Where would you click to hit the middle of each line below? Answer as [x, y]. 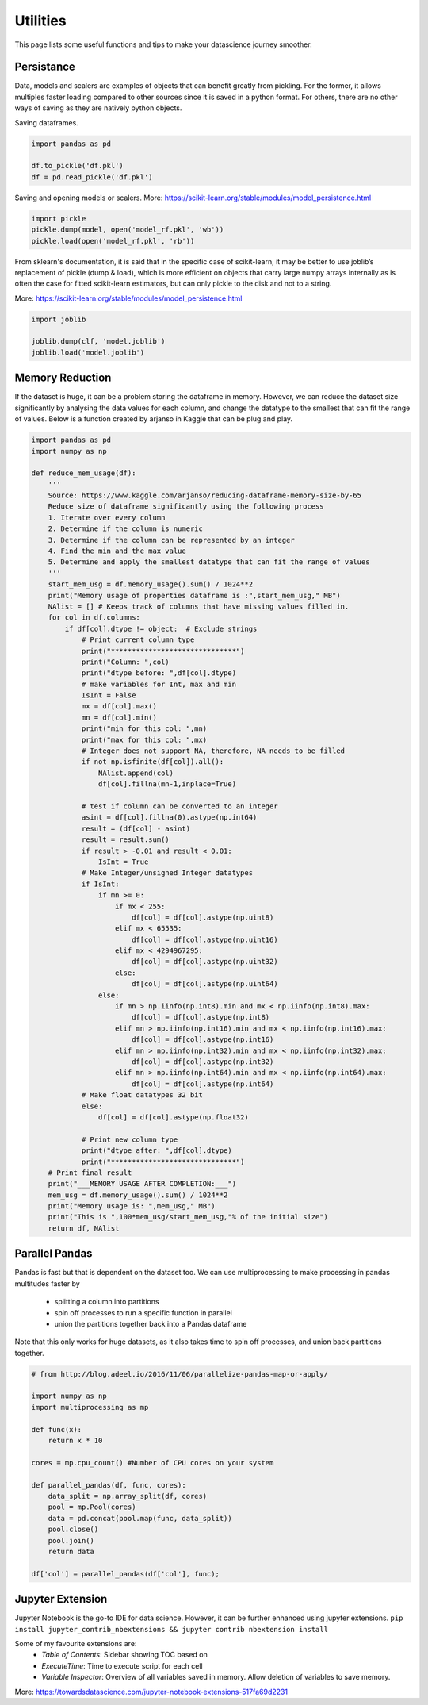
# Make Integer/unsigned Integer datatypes [167, 873]
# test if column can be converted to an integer [180, 806]
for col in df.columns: [94, 618]
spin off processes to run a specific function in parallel [143, 1312]
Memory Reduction [63, 378]
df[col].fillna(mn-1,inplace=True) [167, 784]
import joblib [59, 319]
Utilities [40, 21]
